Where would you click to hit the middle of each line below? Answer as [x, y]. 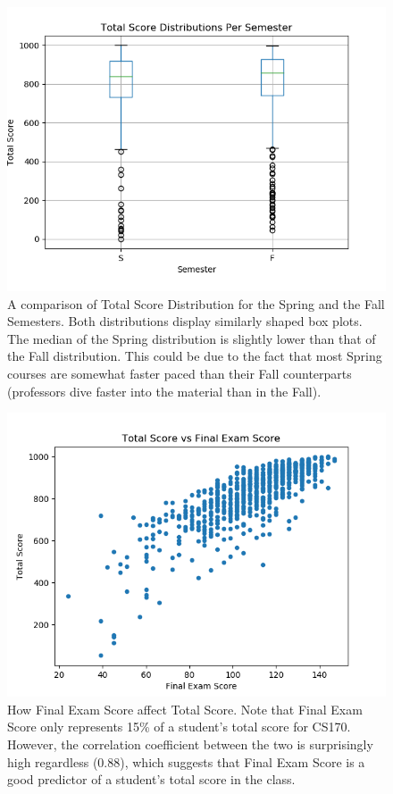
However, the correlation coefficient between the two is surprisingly [190, 744]
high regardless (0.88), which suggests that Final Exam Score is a [186, 761]
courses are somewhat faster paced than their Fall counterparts [180, 373]
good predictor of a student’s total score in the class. [151, 779]
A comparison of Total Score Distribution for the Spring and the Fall [196, 303]
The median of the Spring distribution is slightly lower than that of [192, 338]
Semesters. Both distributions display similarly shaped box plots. [185, 321]
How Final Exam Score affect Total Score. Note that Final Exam [185, 709]
